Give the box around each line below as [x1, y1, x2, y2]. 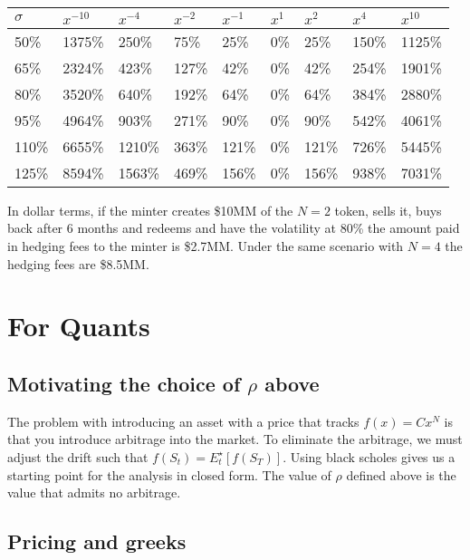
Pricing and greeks [7, 527, 187, 555]
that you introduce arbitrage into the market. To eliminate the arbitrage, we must [7, 430, 463, 449]
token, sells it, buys [334, 200, 442, 219]
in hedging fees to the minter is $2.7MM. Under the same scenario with [7, 236, 404, 255]
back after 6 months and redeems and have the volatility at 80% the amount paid [7, 218, 460, 237]
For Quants [7, 307, 150, 344]
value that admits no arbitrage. [7, 483, 181, 502]
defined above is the [346, 465, 456, 484]
